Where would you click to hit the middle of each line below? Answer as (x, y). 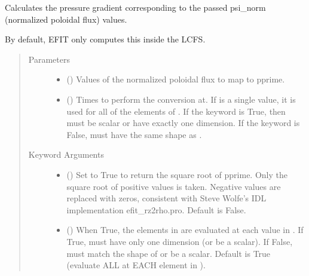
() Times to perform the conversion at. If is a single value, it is (181, 99)
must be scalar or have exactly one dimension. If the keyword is (183, 123)
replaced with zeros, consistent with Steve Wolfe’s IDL (166, 198)
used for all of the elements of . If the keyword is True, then (176, 111)
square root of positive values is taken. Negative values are (174, 186)
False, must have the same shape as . (134, 134)
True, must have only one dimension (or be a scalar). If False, (180, 241)
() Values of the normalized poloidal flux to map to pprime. (176, 79)
